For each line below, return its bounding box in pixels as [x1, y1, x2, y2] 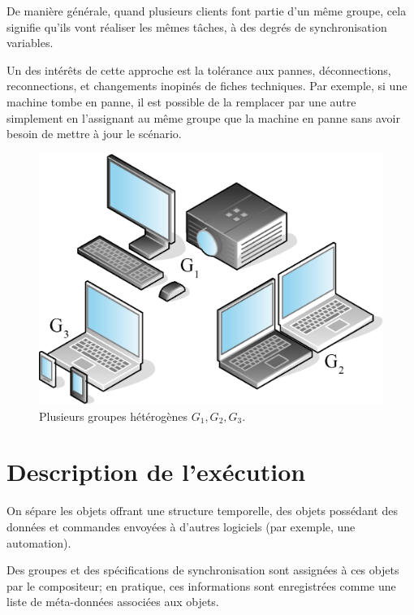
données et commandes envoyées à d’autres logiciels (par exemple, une [6, 518, 356, 535]
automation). [6, 534, 71, 551]
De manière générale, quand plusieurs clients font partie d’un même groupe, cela [6, 2, 407, 19]
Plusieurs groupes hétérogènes [39, 407, 188, 424]
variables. [6, 34, 54, 51]
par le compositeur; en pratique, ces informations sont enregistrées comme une [6, 577, 396, 594]
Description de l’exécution [6, 455, 306, 488]
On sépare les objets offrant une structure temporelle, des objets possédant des [6, 502, 398, 519]
